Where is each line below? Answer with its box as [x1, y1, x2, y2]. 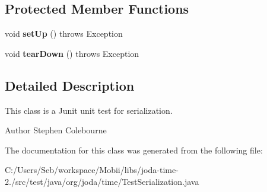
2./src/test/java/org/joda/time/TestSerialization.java [5, 175, 199, 187]
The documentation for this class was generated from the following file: [5, 143, 263, 156]
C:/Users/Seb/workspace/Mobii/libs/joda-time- [5, 164, 179, 176]
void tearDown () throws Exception [5, 47, 139, 59]
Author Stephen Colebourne [5, 124, 107, 136]
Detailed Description [5, 76, 135, 94]
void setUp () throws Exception [5, 27, 123, 40]
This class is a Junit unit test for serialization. [5, 104, 173, 116]
